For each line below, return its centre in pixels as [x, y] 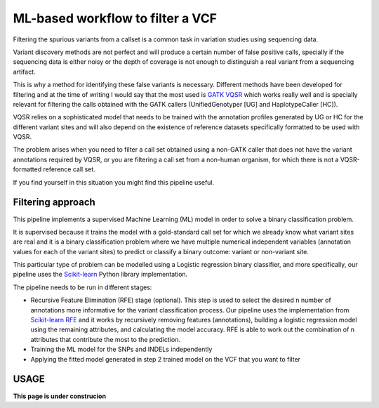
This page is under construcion [60, 396]
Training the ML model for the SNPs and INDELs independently [121, 349]
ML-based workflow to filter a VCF [115, 18]
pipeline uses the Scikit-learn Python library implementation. [100, 275]
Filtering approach [54, 203]
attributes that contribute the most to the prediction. [105, 339]
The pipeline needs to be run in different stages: [82, 287]
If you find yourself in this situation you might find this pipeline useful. [114, 182]
